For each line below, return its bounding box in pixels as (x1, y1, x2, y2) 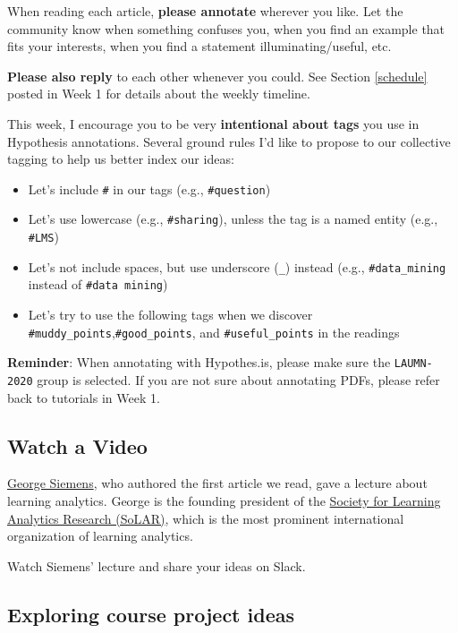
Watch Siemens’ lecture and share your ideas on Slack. (7, 556, 306, 575)
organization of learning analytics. (7, 526, 193, 545)
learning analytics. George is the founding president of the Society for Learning (7, 491, 441, 509)
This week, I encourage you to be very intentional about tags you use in (7, 114, 420, 133)
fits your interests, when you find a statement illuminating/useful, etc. (7, 37, 392, 56)
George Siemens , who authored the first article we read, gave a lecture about (7, 474, 428, 492)
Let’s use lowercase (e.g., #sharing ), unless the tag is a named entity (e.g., (28, 210, 438, 228)
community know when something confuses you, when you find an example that (7, 19, 445, 38)
